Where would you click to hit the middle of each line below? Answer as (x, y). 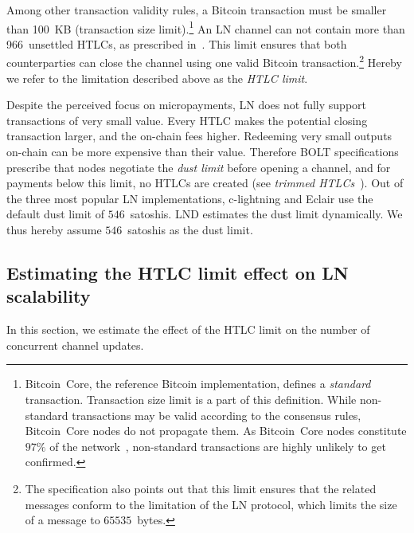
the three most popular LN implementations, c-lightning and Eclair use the (190, 198)
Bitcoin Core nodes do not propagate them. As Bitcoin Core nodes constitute (216, 431)
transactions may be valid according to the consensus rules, (217, 415)
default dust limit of (55, 214)
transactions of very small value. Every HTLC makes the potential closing (187, 120)
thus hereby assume (54, 230)
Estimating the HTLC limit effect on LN (178, 273)
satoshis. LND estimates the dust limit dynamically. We (266, 214)
